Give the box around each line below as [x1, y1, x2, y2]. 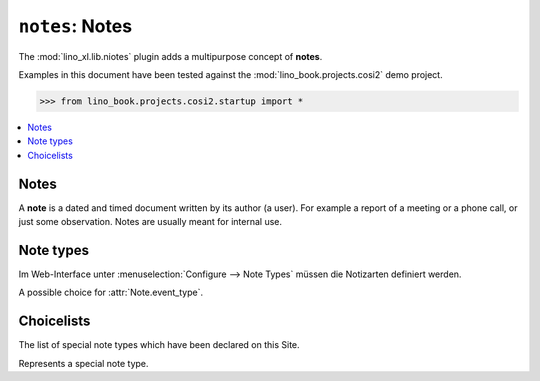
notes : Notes [18, 15, 133, 37]
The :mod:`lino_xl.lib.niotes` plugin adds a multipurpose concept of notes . [18, 50, 323, 62]
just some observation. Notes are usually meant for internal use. [18, 215, 283, 227]
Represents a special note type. [18, 357, 149, 369]
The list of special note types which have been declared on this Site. [18, 339, 300, 351]
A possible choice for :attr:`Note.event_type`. [18, 286, 204, 299]
